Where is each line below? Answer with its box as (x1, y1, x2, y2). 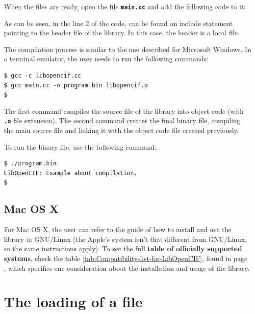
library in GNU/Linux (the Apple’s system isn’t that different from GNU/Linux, (4, 234, 247, 244)
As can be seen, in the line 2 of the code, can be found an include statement (4, 18, 233, 28)
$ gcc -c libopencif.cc (4, 72, 81, 79)
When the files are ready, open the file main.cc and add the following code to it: (4, 1, 246, 11)
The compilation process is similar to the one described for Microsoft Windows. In (4, 44, 251, 54)
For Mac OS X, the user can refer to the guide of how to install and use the (4, 224, 231, 235)
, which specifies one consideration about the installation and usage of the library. (4, 262, 250, 273)
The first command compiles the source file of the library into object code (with (4, 105, 244, 116)
